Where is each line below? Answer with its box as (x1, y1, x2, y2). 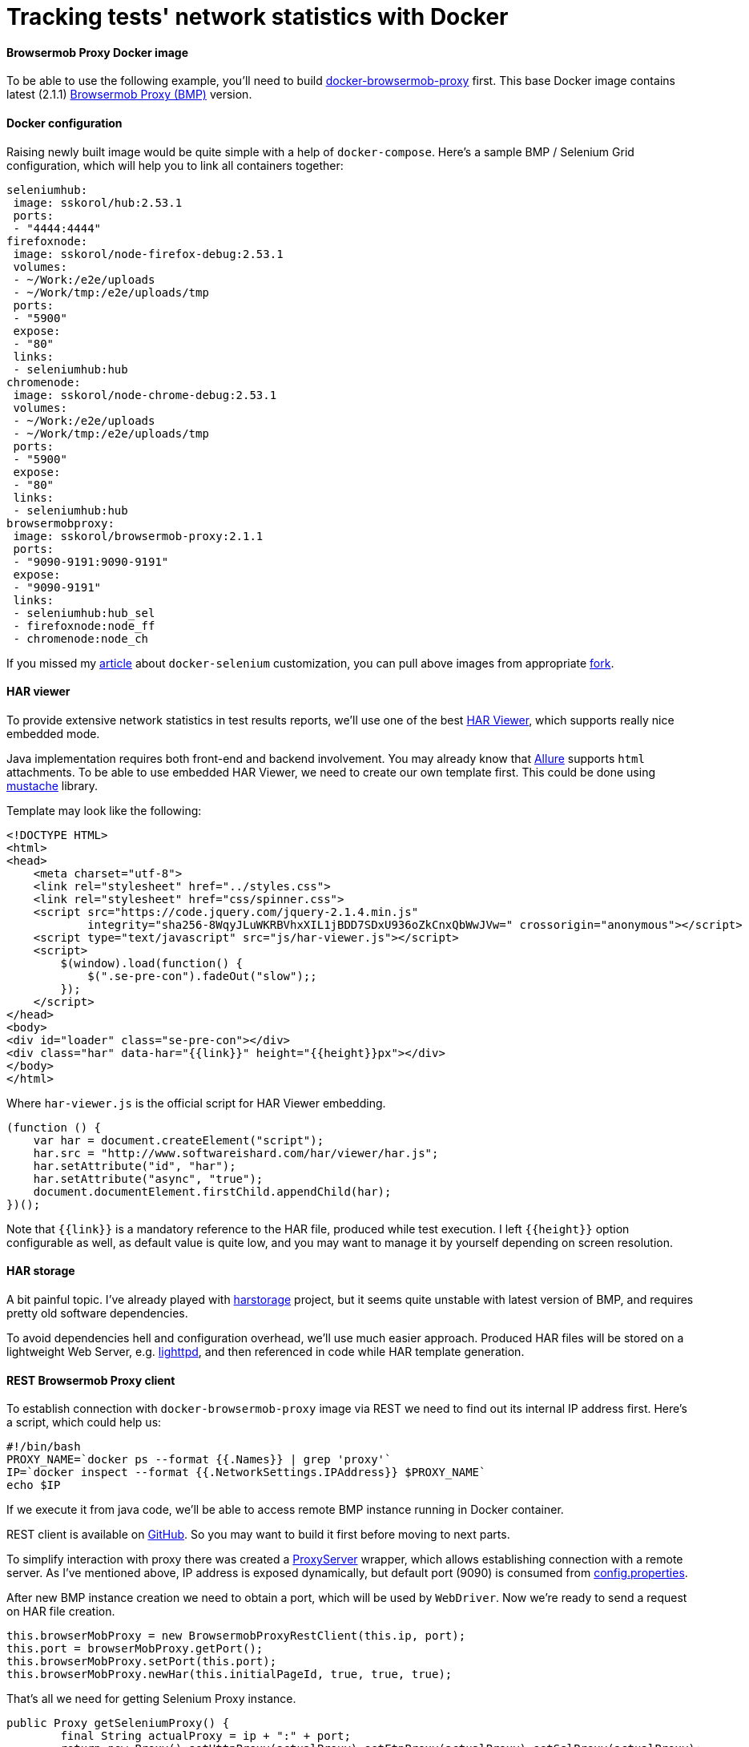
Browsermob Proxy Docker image (6, 45, 188, 59)
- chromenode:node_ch (13, 631, 149, 645)
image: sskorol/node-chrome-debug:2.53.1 (13, 388, 277, 401)
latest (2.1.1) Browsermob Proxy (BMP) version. (6, 87, 252, 102)
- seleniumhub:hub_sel (13, 606, 155, 619)
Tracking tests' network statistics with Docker (6, 3, 509, 30)
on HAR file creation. (6, 1604, 115, 1619)
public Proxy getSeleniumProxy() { (6, 1717, 230, 1730)
